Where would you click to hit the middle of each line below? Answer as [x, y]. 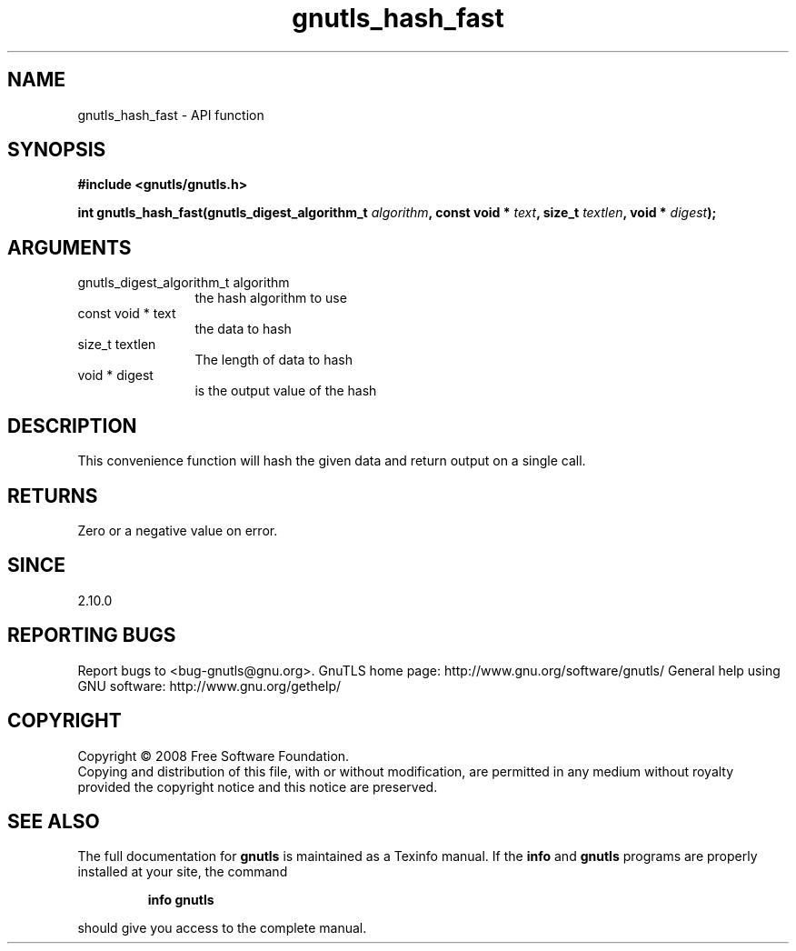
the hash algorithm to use [271, 298]
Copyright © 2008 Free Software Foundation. [214, 756]
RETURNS [53, 496]
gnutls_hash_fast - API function [171, 115]
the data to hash [243, 329]
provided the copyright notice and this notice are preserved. [258, 786]
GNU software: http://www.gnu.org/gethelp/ [209, 686]
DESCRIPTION [72, 425]
